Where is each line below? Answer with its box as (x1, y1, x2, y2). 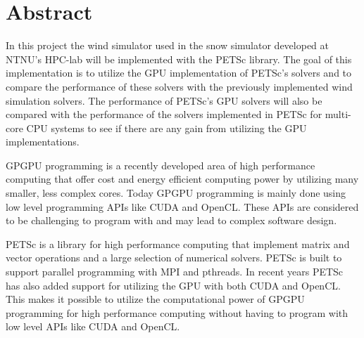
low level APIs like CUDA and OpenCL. (6, 319, 180, 334)
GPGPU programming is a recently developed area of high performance (6, 157, 315, 172)
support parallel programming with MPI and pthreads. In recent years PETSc (6, 264, 344, 279)
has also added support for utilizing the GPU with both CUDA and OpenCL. (6, 278, 341, 292)
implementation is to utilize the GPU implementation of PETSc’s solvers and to (6, 65, 352, 80)
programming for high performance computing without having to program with (6, 305, 349, 320)
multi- (325, 107, 351, 122)
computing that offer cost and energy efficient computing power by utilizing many (6, 171, 359, 186)
